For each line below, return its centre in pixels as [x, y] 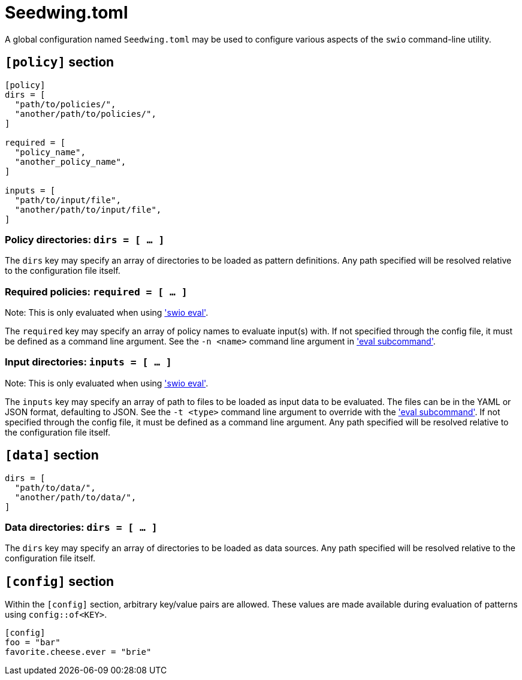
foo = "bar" [33, 643]
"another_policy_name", [70, 161]
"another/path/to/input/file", [88, 209]
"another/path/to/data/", [76, 497]
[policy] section [60, 62]
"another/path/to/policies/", [85, 114]
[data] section [52, 455]
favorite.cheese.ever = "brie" [78, 652]
